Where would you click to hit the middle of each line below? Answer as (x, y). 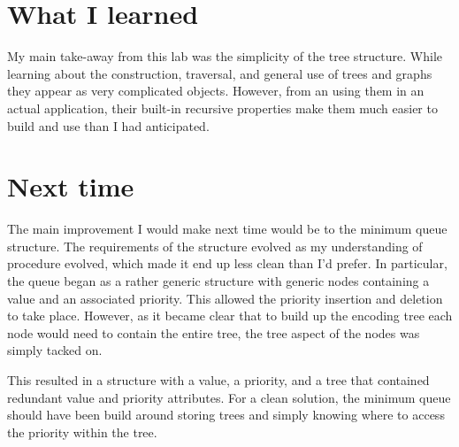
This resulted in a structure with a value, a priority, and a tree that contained (218, 379)
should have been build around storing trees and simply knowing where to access (226, 415)
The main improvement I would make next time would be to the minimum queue (227, 229)
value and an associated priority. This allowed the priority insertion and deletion (225, 298)
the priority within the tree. (82, 432)
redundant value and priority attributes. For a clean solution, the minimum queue (229, 397)
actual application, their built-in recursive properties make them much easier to (222, 108)
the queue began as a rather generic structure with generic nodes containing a (218, 281)
